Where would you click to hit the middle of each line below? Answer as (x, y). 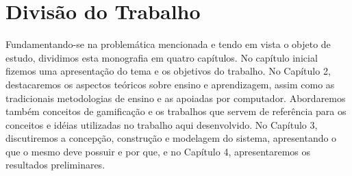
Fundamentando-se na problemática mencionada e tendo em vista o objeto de (168, 44)
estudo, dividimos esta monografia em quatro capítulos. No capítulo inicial (162, 57)
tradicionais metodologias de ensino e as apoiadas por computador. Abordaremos (176, 98)
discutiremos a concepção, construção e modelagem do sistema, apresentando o (171, 138)
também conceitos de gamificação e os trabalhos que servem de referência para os (176, 111)
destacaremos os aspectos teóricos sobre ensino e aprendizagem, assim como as (170, 84)
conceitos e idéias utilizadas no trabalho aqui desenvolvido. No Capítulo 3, (162, 124)
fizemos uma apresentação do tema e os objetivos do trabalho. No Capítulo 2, (168, 71)
